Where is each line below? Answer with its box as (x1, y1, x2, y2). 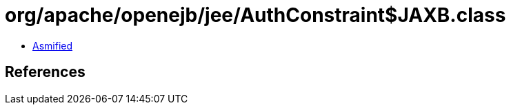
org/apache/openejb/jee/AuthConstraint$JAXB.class (5, 3, 506, 27)
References (5, 63, 86, 81)
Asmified (32, 39, 73, 52)
